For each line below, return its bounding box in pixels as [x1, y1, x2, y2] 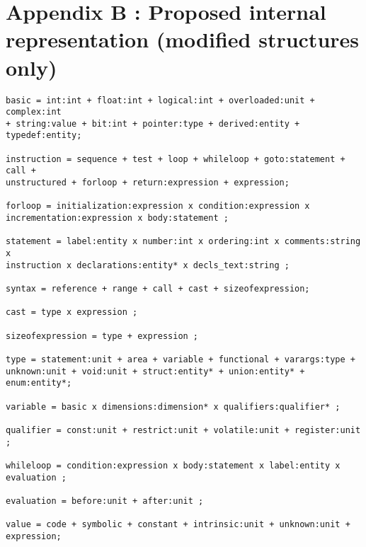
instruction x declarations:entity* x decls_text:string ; [6, 260, 290, 270]
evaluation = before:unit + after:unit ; [6, 495, 204, 506]
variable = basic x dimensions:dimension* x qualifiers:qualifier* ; [6, 401, 341, 412]
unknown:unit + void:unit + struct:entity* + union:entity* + [6, 366, 305, 376]
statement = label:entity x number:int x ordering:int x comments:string [6, 236, 361, 247]
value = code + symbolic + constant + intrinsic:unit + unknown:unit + [6, 519, 350, 530]
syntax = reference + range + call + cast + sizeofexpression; [6, 284, 310, 294]
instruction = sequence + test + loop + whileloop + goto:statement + [6, 154, 345, 164]
